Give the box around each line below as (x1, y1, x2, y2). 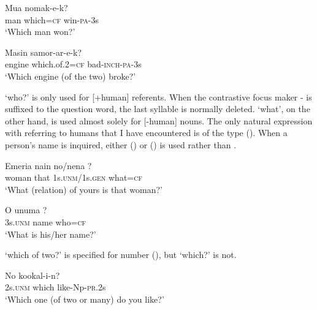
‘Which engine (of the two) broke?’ (5, 69, 136, 82)
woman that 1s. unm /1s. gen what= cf (5, 171, 142, 184)
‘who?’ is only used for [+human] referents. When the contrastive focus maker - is (5, 90, 312, 103)
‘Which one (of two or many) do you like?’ (5, 292, 164, 305)
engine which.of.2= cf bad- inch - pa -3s (5, 58, 142, 70)
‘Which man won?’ (5, 25, 75, 38)
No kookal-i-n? (5, 268, 60, 281)
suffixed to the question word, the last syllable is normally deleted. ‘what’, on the (5, 102, 310, 115)
